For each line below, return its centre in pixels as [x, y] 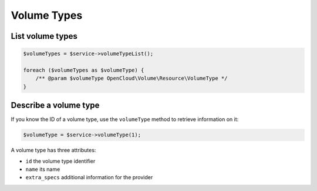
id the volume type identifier [60, 161]
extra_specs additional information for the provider [89, 177]
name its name [43, 169]
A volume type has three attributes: [53, 150]
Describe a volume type [55, 105]
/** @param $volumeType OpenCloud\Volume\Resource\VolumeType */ [131, 78]
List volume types [44, 36]
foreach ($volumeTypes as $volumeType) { [84, 70]
